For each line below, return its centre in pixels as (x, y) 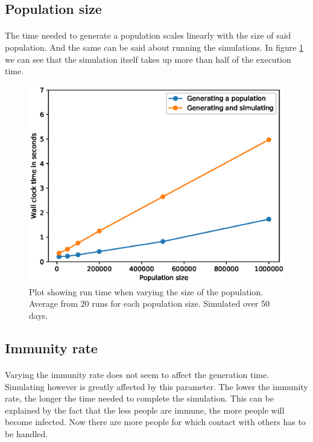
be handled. (27, 433)
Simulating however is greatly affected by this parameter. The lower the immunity (156, 386)
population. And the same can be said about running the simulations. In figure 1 (154, 47)
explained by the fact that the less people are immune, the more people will (145, 410)
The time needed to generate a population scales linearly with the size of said (148, 35)
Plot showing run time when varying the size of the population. (146, 291)
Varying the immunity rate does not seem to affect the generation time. (137, 375)
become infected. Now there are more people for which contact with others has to (155, 422)
